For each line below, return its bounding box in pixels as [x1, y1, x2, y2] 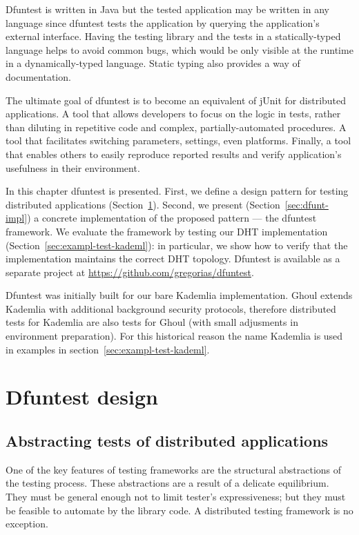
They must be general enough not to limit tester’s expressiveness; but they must [6, 489, 346, 504]
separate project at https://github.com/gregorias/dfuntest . [6, 264, 254, 279]
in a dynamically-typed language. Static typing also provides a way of [6, 56, 300, 70]
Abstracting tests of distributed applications [6, 430, 329, 451]
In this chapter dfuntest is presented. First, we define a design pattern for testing [6, 184, 349, 198]
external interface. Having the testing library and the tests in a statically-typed [6, 29, 341, 43]
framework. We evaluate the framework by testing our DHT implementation [6, 224, 328, 238]
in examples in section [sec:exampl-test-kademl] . [6, 342, 210, 356]
